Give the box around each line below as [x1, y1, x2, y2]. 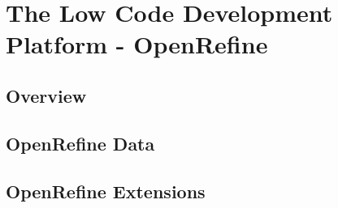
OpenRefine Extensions [6, 178, 206, 203]
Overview [6, 83, 87, 108]
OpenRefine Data [6, 130, 155, 155]
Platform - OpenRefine [6, 28, 268, 61]
